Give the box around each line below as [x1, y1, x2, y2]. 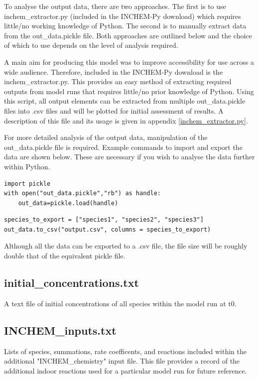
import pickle [4, 180, 51, 187]
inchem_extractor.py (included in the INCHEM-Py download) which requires [4, 10, 241, 21]
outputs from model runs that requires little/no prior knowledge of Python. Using [4, 86, 254, 96]
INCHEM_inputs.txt [4, 322, 117, 338]
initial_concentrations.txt [4, 275, 139, 290]
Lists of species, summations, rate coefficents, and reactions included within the [4, 346, 247, 356]
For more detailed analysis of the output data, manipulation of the [4, 132, 208, 142]
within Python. [4, 161, 50, 171]
